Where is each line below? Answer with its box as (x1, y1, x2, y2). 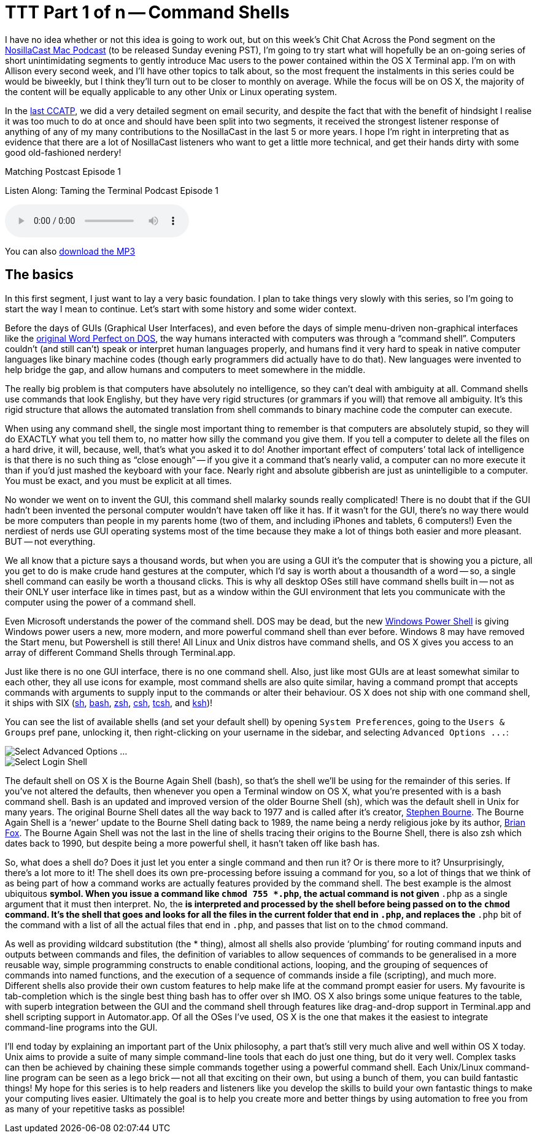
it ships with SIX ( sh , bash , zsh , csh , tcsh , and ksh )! (5, 697, 213, 708)
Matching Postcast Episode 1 (5, 166, 121, 177)
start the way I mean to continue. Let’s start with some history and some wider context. (5, 303, 357, 314)
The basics (5, 267, 74, 283)
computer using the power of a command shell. (5, 596, 196, 607)
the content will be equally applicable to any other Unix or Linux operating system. (5, 86, 338, 97)
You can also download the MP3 (5, 245, 136, 256)
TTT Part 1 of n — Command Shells (5, 2, 290, 23)
